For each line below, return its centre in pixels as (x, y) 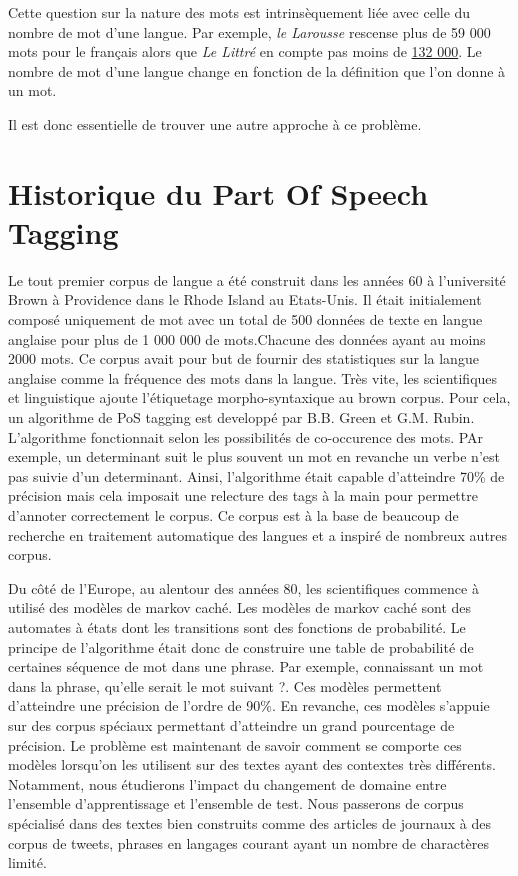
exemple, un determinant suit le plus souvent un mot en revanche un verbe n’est (254, 456)
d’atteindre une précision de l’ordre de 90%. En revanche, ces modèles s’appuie (249, 705)
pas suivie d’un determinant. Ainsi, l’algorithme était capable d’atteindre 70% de (256, 475)
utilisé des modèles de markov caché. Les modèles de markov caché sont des (240, 607)
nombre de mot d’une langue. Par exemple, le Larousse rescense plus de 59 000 (249, 31)
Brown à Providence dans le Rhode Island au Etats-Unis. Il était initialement (245, 299)
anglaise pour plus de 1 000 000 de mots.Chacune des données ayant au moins (247, 338)
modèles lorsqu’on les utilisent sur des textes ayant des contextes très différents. (252, 764)
